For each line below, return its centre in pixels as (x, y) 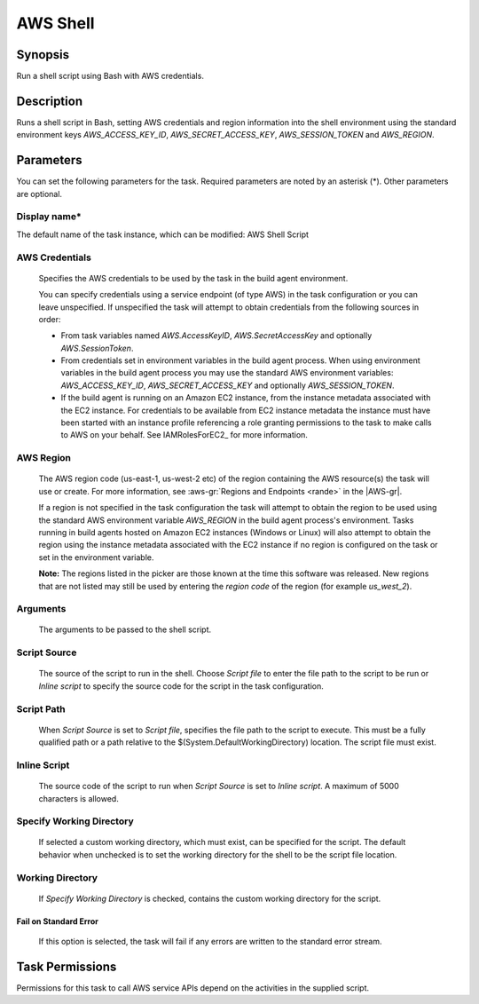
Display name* (49, 217)
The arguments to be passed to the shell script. (125, 629)
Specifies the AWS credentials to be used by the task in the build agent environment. (193, 278)
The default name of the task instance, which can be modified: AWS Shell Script (163, 234)
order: (50, 319)
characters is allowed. (79, 798)
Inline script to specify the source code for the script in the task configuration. (181, 686)
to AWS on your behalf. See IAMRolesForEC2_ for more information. (184, 435)
